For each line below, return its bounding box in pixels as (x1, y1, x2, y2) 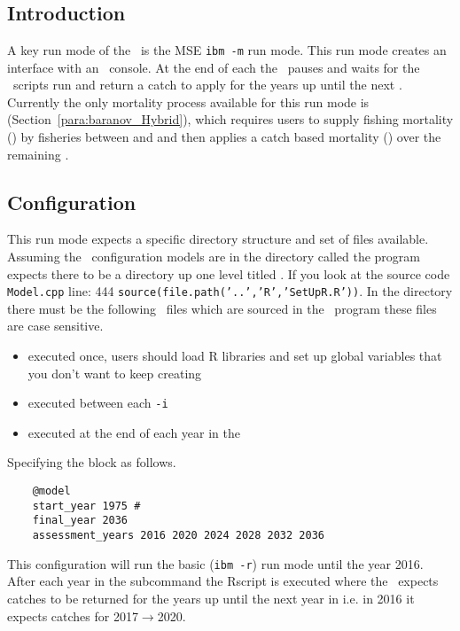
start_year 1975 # (32, 499, 141, 512)
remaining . (7, 144, 69, 163)
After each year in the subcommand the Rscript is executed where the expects (7, 572, 439, 590)
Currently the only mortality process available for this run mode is (7, 92, 370, 111)
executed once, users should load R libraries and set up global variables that (27, 347, 442, 365)
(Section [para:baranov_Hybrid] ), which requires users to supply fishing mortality (7, 110, 454, 129)
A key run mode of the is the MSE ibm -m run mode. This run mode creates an (7, 41, 447, 58)
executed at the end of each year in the (27, 423, 240, 441)
